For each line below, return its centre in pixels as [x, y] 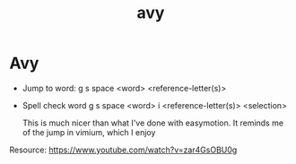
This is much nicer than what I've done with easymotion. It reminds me [153, 123]
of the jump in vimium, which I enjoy [89, 132]
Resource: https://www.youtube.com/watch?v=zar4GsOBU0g [123, 150]
